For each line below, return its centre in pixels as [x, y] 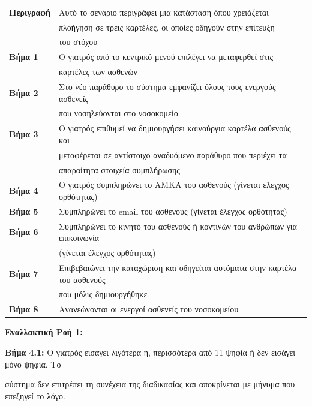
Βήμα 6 [24, 232]
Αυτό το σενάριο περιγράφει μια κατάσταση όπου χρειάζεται [163, 12]
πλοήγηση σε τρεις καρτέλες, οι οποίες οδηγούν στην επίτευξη [166, 27]
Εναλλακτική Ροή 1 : [44, 332]
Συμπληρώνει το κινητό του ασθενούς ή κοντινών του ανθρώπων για [178, 226]
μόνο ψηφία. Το [33, 364]
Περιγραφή [30, 12]
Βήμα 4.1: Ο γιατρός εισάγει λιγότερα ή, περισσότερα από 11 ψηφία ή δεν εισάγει [150, 352]
